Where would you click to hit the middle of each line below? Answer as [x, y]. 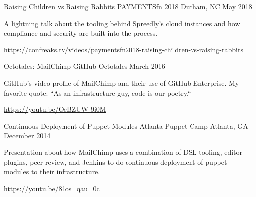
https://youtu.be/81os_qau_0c [52, 188]
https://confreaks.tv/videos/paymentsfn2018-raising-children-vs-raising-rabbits [124, 49]
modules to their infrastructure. [52, 172]
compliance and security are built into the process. [81, 33]
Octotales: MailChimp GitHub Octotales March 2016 [85, 66]
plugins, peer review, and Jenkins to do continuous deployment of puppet [116, 162]
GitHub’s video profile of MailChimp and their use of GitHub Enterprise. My [122, 82]
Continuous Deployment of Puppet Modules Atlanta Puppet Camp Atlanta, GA [126, 125]
